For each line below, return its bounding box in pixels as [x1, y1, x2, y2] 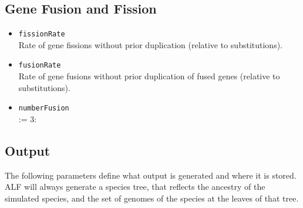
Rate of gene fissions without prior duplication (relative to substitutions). [18, 38, 282, 51]
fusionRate [18, 61, 61, 70]
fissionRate [18, 30, 65, 39]
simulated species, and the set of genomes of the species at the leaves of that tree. [5, 192, 299, 204]
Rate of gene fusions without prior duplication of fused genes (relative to [18, 70, 280, 82]
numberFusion [18, 104, 69, 113]
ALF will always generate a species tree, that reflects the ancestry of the [5, 180, 265, 193]
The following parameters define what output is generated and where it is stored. [5, 169, 297, 181]
